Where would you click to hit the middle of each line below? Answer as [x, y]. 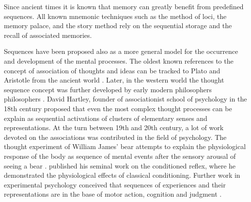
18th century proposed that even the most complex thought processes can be [118, 108]
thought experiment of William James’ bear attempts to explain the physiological [125, 146]
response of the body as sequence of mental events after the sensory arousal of [120, 156]
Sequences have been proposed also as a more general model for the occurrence [121, 51]
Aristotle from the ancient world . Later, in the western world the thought [114, 80]
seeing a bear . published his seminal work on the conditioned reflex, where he [120, 165]
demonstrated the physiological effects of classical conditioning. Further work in [122, 175]
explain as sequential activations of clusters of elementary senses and [106, 118]
